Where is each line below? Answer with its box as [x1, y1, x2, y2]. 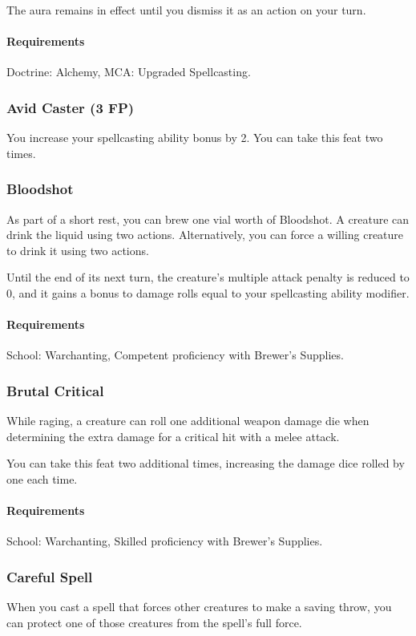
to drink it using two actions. [6, 241, 149, 258]
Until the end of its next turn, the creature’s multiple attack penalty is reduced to [6, 269, 410, 286]
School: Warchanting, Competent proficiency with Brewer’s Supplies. [6, 346, 344, 363]
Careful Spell [6, 566, 93, 586]
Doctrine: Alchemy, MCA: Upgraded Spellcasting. [6, 63, 251, 80]
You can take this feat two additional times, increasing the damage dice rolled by [6, 455, 405, 472]
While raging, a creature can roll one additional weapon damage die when [6, 412, 370, 429]
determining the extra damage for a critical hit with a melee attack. [6, 427, 340, 444]
